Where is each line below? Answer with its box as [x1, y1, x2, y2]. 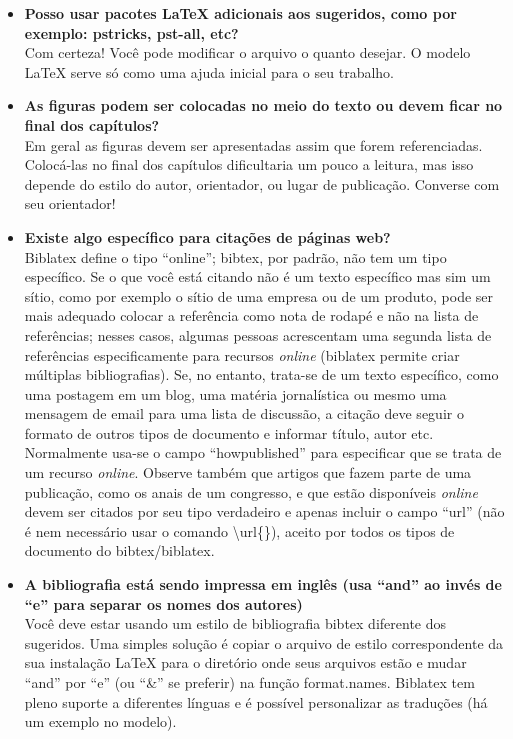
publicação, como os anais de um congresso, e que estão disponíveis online [24, 481, 478, 502]
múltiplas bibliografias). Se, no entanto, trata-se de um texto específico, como [24, 364, 499, 385]
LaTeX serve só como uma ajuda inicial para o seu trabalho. [24, 61, 394, 82]
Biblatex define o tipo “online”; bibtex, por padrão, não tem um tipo [24, 246, 447, 267]
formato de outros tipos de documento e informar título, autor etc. [24, 422, 434, 443]
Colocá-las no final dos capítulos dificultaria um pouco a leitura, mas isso [24, 154, 474, 175]
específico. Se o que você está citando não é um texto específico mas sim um [24, 266, 491, 287]
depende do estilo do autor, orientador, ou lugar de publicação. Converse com [24, 173, 500, 194]
